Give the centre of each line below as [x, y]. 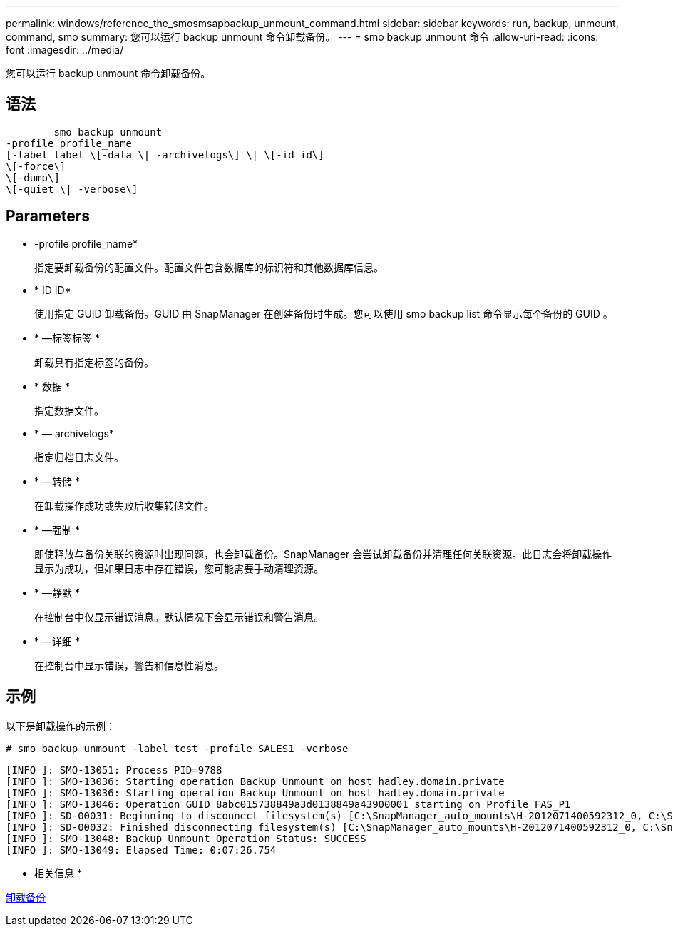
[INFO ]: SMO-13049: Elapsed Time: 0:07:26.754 [141, 850]
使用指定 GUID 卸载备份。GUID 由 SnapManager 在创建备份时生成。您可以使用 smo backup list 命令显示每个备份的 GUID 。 [324, 313]
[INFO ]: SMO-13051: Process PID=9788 [114, 770]
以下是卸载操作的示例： [61, 726]
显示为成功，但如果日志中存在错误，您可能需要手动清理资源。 [179, 568]
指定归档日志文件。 [79, 457]
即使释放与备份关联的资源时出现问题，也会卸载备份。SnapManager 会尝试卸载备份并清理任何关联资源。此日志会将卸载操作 [323, 554]
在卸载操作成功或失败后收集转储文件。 [124, 505]
